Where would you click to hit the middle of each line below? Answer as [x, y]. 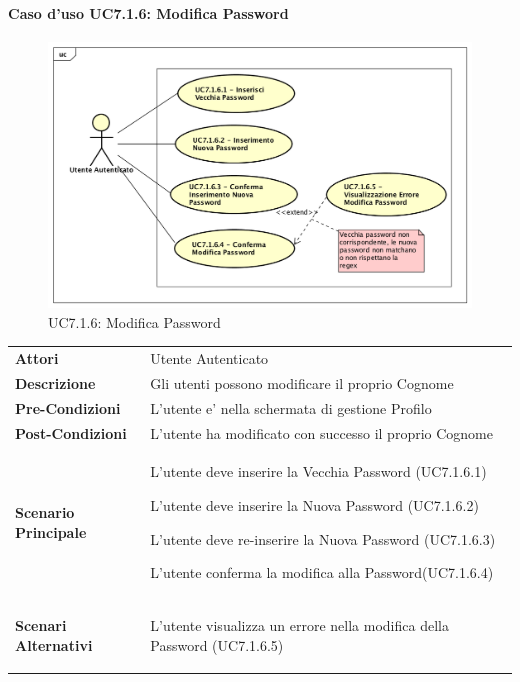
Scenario [45, 511]
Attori [37, 357]
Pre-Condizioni [68, 407]
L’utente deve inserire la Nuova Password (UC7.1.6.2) [314, 504]
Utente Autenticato [209, 357]
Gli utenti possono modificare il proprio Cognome [302, 382]
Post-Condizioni [71, 432]
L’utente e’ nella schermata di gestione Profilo [291, 407]
